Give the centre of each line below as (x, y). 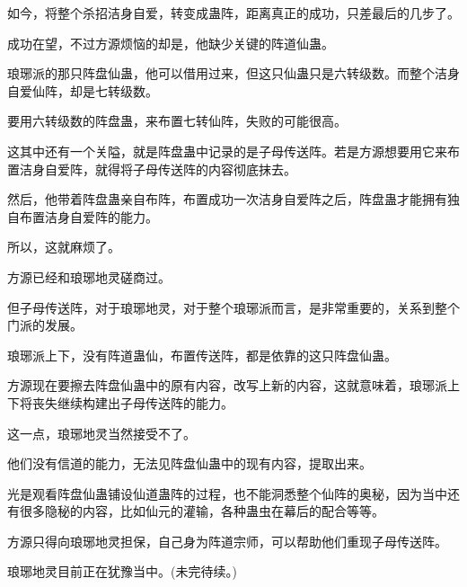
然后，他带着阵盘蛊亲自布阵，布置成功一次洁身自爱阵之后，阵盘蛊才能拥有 (227, 199)
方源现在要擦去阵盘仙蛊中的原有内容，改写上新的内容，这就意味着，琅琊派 (227, 385)
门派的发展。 (45, 325)
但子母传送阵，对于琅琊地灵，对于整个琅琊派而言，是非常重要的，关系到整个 (233, 307)
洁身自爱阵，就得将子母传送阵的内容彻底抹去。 (158, 169)
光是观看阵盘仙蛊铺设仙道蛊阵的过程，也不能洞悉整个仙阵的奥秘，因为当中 (227, 493)
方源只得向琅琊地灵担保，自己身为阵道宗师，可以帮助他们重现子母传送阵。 (227, 541)
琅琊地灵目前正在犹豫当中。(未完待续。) (122, 571)
